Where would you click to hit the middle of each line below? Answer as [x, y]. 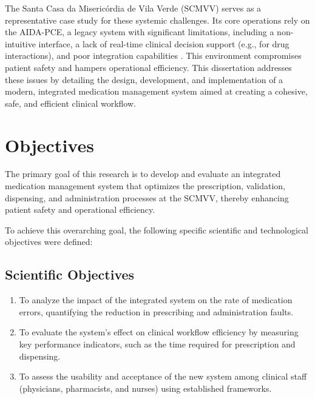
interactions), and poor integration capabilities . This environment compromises [153, 55]
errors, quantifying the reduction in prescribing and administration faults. [156, 311]
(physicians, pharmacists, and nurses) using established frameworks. [145, 388]
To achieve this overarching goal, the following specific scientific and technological [157, 230]
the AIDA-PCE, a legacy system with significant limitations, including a [140, 32]
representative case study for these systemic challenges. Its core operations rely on [157, 20]
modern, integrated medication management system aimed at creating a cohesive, [156, 91]
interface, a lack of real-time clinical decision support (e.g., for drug [164, 43]
